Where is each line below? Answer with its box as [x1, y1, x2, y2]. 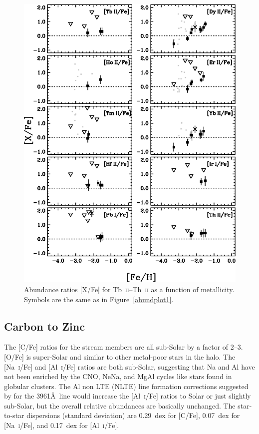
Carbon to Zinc [4, 318, 85, 334]
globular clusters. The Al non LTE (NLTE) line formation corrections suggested [4, 381, 249, 391]
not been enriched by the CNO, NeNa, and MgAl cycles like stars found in [4, 371, 232, 382]
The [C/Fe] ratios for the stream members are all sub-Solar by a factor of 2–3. [4, 342, 243, 352]
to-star [4, 410, 24, 421]
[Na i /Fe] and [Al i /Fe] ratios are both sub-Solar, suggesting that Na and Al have [4, 361, 255, 372]
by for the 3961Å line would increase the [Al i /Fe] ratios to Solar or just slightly [4, 391, 251, 401]
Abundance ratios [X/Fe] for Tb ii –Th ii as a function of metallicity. [24, 284, 235, 294]
